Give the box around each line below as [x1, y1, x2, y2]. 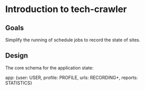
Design [5, 51, 28, 60]
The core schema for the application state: [5, 64, 94, 71]
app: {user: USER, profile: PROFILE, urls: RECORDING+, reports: [5, 74, 138, 80]
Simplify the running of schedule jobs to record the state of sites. [5, 37, 140, 43]
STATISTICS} [5, 79, 32, 86]
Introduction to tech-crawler [5, 4, 127, 15]
